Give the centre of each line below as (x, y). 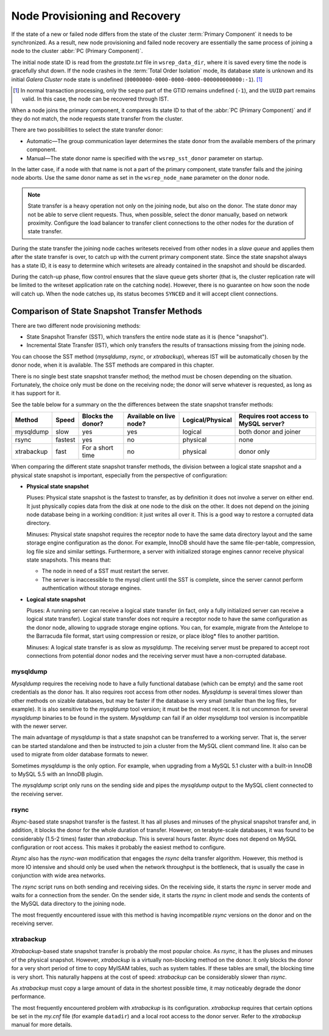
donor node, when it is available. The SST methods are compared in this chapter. (113, 365)
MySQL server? (262, 424)
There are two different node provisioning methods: (76, 325)
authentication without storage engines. (92, 588)
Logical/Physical (207, 420)
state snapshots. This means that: (69, 560)
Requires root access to (274, 416)
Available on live (151, 416)
